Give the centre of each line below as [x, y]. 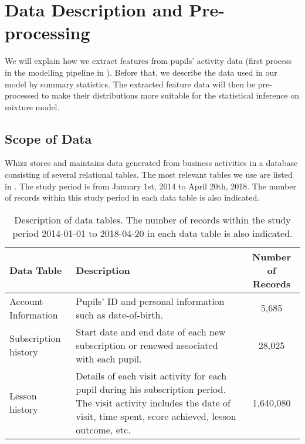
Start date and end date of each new [151, 331]
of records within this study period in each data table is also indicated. [132, 197]
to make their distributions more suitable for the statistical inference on [170, 95]
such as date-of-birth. [119, 314]
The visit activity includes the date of [153, 402]
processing [48, 33]
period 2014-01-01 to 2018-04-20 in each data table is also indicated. [152, 233]
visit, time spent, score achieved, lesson [156, 416]
